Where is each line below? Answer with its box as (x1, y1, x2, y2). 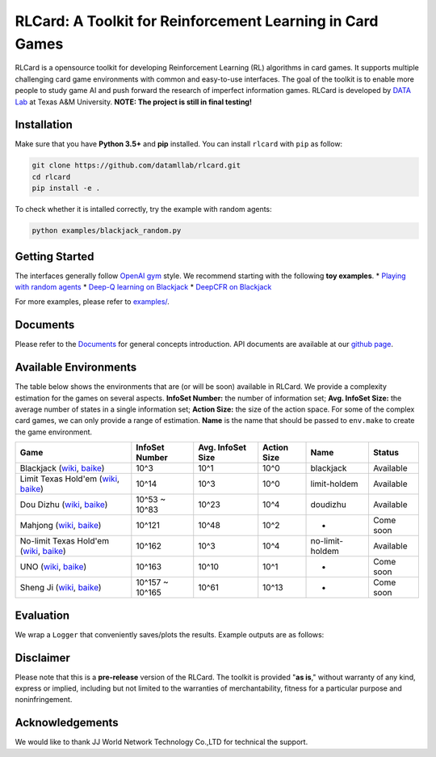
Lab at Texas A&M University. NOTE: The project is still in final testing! (15, 97, 252, 107)
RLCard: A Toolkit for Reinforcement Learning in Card (15, 12, 379, 30)
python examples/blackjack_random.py (31, 226, 182, 235)
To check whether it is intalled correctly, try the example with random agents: (15, 205, 272, 214)
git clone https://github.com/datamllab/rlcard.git (31, 161, 241, 170)
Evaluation (15, 608, 70, 622)
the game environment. (15, 427, 93, 437)
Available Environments (15, 361, 137, 374)
